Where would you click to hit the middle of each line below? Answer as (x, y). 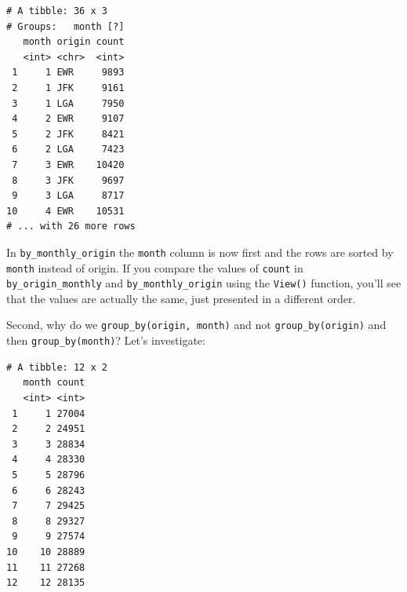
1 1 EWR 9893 (68, 73)
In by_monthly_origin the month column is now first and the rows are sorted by (200, 252)
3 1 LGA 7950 (68, 103)
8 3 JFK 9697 (68, 180)
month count (54, 383)
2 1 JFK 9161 (68, 88)
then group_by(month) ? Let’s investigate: (106, 340)
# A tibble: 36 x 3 (57, 11)
